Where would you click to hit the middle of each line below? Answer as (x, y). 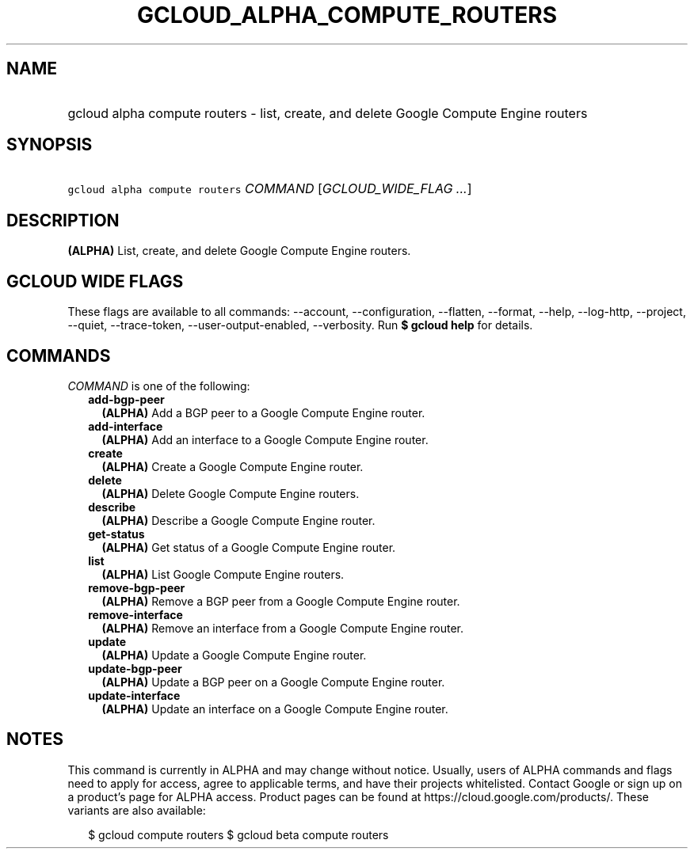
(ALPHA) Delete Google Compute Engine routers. (231, 493)
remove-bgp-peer (137, 587)
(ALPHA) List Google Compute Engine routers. (223, 574)
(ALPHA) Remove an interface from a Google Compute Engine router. (283, 628)
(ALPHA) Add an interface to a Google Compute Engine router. (265, 439)
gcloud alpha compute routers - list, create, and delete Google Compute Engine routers (328, 113)
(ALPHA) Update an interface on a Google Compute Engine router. (275, 709)
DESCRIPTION (63, 220)
